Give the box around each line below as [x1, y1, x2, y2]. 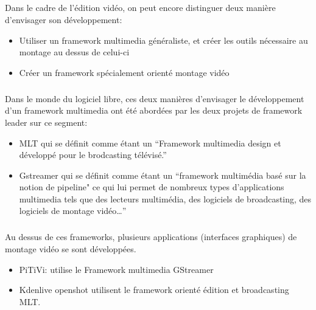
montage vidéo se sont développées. [5, 243, 136, 255]
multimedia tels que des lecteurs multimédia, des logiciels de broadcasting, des [19, 192, 312, 205]
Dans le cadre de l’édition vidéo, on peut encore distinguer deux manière [5, 1, 276, 14]
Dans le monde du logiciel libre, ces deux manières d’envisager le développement [5, 92, 304, 105]
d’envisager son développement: [5, 13, 122, 26]
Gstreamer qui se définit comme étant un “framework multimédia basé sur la [19, 168, 306, 181]
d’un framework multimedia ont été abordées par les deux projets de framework [5, 104, 303, 117]
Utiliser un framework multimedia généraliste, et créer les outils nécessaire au [19, 33, 308, 46]
